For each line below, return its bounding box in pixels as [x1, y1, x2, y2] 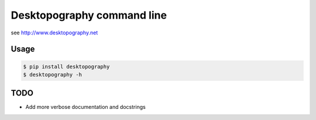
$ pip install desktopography [23, 63, 110, 70]
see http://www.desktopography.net [11, 29, 98, 36]
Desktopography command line [11, 9, 167, 22]
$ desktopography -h [23, 71, 82, 78]
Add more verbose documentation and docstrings [25, 104, 146, 111]
